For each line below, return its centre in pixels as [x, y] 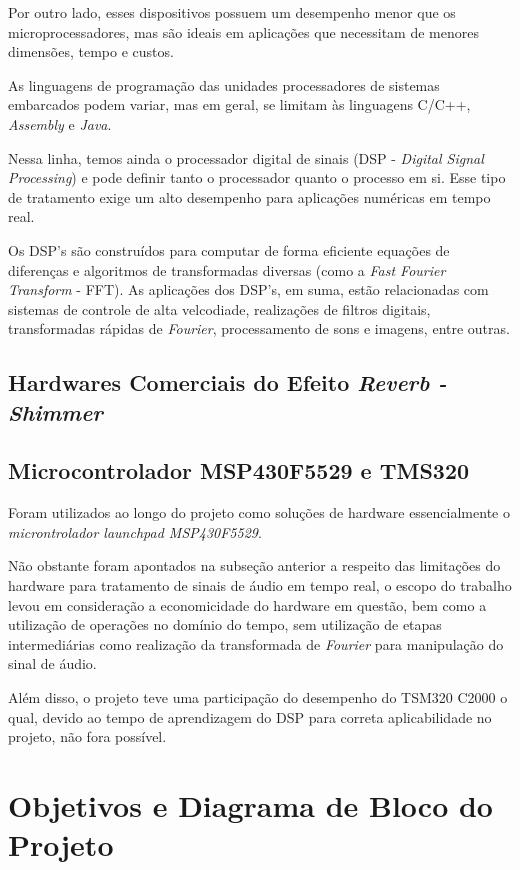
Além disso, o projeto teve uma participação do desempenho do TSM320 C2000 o [258, 697]
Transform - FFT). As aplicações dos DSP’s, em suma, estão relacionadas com [248, 289]
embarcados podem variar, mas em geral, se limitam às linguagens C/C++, [239, 104]
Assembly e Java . [60, 123]
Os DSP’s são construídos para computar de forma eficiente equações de [229, 249]
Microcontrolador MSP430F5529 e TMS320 [239, 470]
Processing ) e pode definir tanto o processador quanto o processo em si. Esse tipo [257, 177]
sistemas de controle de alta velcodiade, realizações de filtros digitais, [219, 308]
